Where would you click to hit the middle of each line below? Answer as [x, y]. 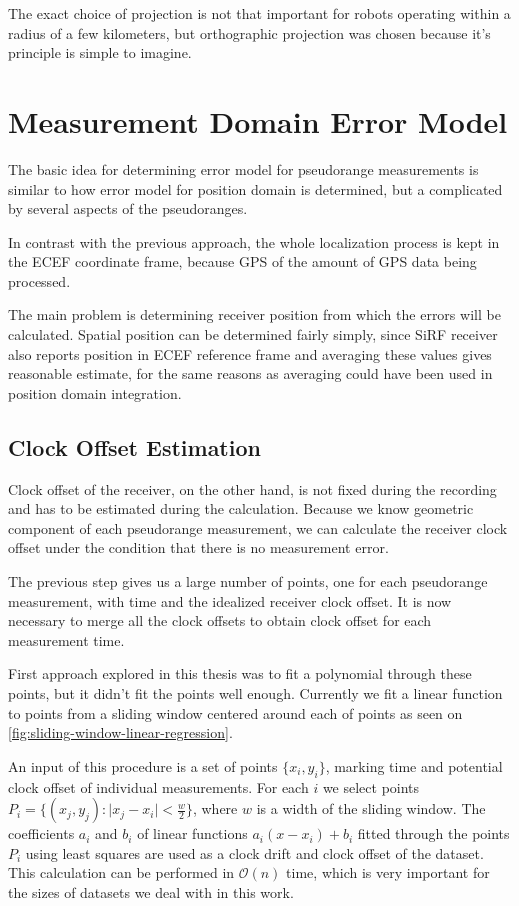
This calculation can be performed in [121, 872]
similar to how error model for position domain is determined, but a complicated [255, 188]
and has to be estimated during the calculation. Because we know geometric [241, 508]
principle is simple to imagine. [100, 52]
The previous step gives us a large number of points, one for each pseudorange [248, 581]
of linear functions [192, 833]
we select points [371, 786]
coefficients [41, 833]
